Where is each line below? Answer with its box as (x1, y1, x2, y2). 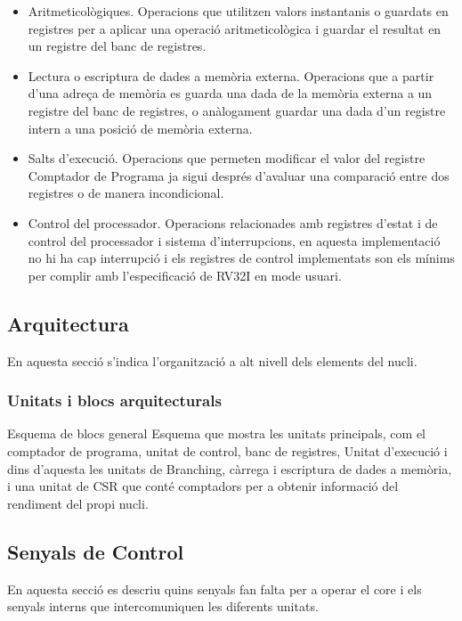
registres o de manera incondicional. (28, 184, 224, 202)
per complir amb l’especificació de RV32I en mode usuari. (28, 266, 342, 284)
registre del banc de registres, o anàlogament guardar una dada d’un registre (28, 101, 446, 119)
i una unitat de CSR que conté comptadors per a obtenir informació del (7, 477, 399, 495)
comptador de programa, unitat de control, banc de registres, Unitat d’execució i (7, 441, 448, 460)
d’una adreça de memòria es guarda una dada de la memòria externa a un (28, 84, 433, 102)
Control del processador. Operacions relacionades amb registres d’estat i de (28, 213, 438, 232)
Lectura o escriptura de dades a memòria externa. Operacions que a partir (28, 66, 434, 85)
